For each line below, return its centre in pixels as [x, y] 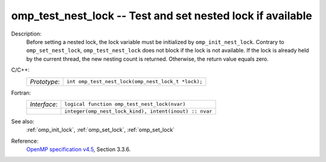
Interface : [44, 104]
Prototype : [45, 81]
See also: [23, 121]
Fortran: [21, 93]
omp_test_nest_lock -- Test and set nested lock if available [161, 16]
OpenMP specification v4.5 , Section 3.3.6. [78, 149]
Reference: [25, 141]
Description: [26, 34]
